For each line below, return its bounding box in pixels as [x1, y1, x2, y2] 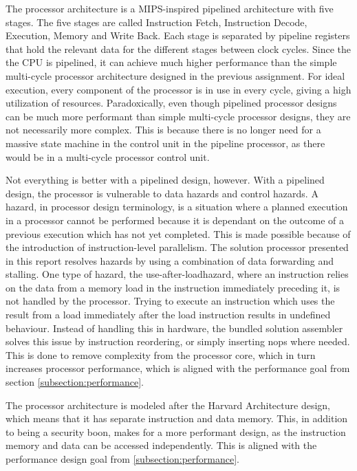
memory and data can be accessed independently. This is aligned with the [6, 438, 317, 452]
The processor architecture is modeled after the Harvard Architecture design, [6, 397, 330, 412]
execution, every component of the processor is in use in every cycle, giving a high [6, 82, 351, 96]
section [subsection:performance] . [6, 375, 144, 389]
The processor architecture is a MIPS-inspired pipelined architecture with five [6, 1, 334, 15]
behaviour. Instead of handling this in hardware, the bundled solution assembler [6, 320, 343, 335]
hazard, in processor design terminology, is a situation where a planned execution [6, 199, 348, 214]
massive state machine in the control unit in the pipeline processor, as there [6, 135, 325, 150]
